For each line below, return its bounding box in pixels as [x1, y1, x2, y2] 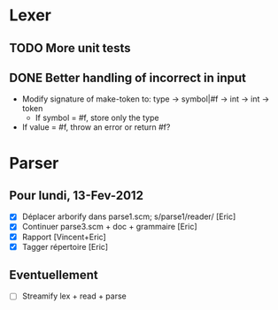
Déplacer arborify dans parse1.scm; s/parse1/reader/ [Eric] [21, 211, 236, 222]
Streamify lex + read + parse [21, 291, 127, 301]
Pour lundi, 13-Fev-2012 [9, 187, 144, 203]
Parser [9, 153, 59, 173]
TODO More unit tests [9, 41, 131, 56]
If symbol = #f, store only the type [35, 112, 159, 124]
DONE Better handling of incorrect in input [9, 70, 246, 85]
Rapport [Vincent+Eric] [21, 231, 106, 242]
